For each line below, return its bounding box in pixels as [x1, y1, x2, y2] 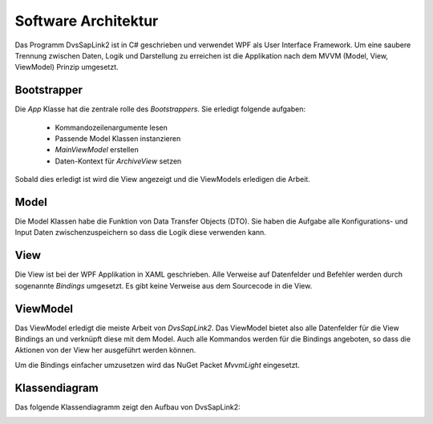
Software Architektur [14, 12, 159, 30]
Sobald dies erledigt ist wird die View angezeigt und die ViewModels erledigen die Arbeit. [14, 175, 310, 184]
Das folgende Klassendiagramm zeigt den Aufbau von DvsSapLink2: [14, 402, 241, 412]
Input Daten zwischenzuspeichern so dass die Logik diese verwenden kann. [14, 228, 266, 237]
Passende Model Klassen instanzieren [55, 134, 181, 143]
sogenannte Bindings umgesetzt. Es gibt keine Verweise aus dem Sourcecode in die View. [14, 281, 313, 290]
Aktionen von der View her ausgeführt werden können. [14, 345, 196, 355]
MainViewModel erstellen [55, 145, 140, 155]
